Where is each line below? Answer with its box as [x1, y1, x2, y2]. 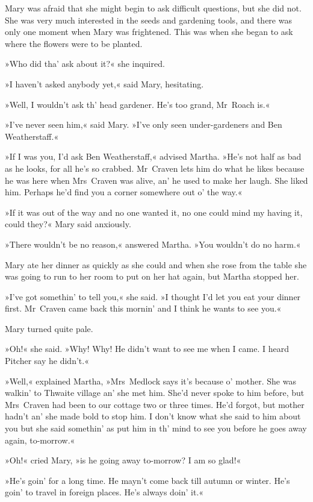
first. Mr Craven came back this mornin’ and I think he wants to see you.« [5, 302, 282, 315]
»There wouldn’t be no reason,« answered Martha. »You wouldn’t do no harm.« [5, 237, 301, 250]
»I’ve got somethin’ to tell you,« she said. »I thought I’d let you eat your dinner [5, 290, 301, 303]
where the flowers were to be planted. [5, 37, 143, 49]
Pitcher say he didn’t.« [5, 354, 89, 367]
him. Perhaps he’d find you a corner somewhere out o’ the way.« [5, 186, 243, 198]
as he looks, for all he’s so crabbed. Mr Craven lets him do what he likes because [5, 162, 305, 174]
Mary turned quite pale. [5, 322, 93, 334]
